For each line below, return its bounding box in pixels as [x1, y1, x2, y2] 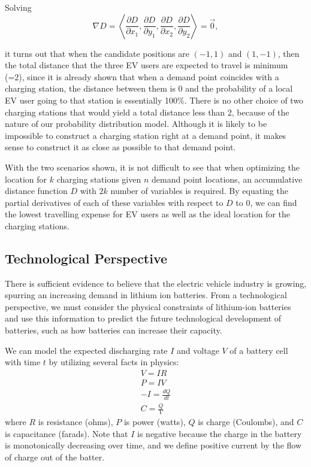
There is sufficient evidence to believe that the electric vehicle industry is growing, [5, 277, 307, 289]
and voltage [177, 344, 219, 356]
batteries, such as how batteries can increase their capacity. [5, 324, 222, 336]
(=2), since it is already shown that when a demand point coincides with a [5, 70, 279, 83]
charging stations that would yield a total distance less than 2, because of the [5, 105, 289, 118]
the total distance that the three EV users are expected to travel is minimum [5, 59, 288, 71]
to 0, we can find [235, 196, 297, 208]
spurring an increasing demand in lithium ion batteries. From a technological [5, 289, 287, 301]
